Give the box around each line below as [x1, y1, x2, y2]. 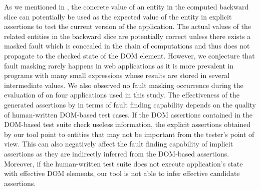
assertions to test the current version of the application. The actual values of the [4, 21, 251, 31]
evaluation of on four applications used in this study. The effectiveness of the [4, 89, 239, 100]
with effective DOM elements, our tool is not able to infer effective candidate [4, 168, 240, 178]
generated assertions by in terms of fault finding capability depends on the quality [4, 99, 256, 109]
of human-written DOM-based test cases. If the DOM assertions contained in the [4, 109, 253, 119]
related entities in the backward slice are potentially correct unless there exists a [4, 30, 251, 41]
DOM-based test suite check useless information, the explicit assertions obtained [4, 119, 251, 129]
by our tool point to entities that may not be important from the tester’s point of [4, 128, 254, 139]
